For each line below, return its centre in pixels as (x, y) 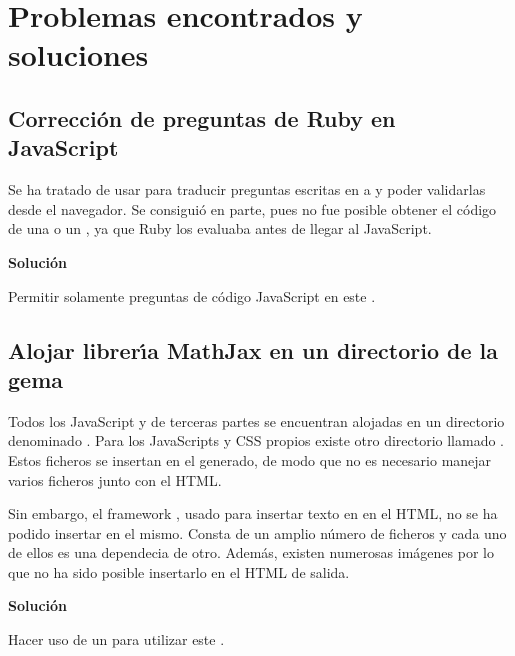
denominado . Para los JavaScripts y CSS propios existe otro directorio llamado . (256, 440)
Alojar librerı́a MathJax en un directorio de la (253, 349)
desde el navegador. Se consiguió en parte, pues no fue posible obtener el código (252, 208)
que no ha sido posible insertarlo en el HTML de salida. (179, 571)
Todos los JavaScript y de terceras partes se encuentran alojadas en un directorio (256, 420)
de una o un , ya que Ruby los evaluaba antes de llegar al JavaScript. (220, 228)
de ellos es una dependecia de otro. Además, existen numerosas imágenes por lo (251, 552)
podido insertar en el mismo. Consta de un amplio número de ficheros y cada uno (257, 532)
